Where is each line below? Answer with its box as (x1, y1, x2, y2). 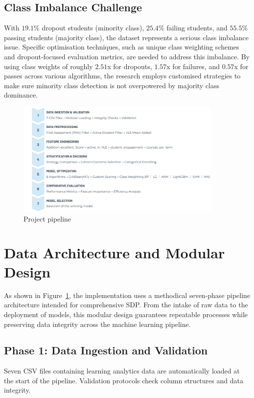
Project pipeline (23, 213, 71, 224)
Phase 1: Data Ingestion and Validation (4, 343, 208, 358)
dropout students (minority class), (42, 23, 144, 33)
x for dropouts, (107, 61, 152, 71)
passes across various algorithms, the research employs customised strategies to (4, 71, 241, 81)
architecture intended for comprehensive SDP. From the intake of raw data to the (4, 299, 248, 310)
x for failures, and (166, 61, 220, 71)
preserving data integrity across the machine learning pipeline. (4, 319, 191, 329)
